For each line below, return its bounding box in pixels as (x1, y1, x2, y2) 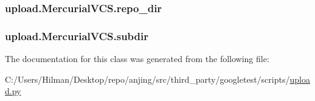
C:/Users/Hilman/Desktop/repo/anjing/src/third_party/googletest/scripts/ (5, 72, 290, 85)
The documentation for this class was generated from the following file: (5, 52, 269, 65)
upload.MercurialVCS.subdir (5, 28, 148, 43)
